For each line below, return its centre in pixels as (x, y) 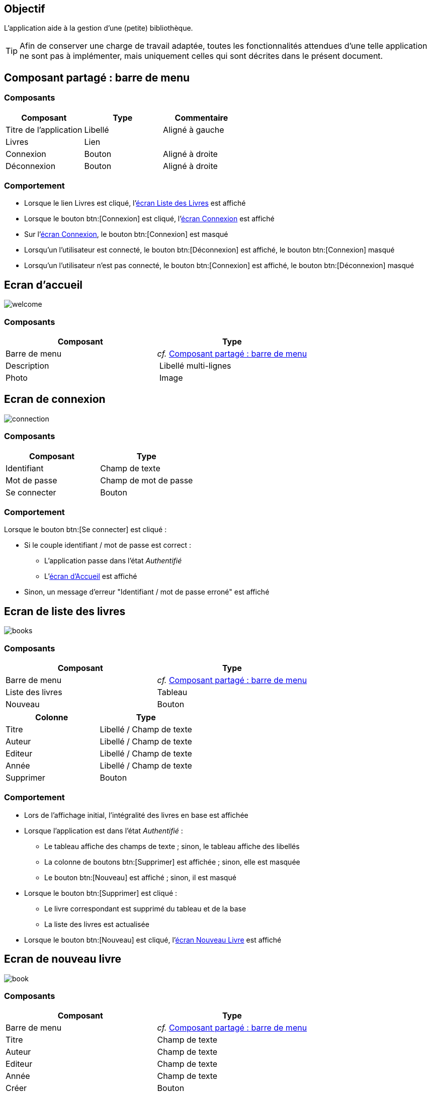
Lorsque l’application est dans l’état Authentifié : (104, 830)
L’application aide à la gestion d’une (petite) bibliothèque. (99, 28)
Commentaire (201, 117)
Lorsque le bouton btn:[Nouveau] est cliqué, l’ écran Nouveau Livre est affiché (153, 940)
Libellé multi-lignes (195, 365)
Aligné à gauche (194, 130)
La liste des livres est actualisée (97, 924)
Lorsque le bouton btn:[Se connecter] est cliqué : (85, 530)
